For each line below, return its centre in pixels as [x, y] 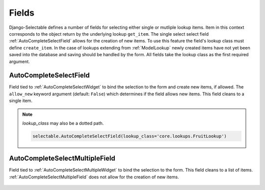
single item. [21, 101]
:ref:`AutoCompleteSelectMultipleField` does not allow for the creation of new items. [94, 177]
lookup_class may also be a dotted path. [63, 123]
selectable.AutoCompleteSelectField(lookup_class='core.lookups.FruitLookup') [130, 136]
